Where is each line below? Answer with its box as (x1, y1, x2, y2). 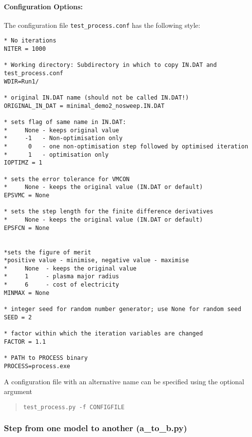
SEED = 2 (4, 313, 32, 321)
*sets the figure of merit (4, 249, 91, 256)
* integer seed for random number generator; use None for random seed (4, 306, 241, 313)
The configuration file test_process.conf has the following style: (4, 20, 200, 30)
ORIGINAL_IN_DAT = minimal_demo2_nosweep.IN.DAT (4, 102, 165, 109)
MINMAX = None (4, 289, 50, 296)
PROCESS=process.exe (4, 362, 71, 370)
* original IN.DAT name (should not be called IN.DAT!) (4, 94, 189, 102)
